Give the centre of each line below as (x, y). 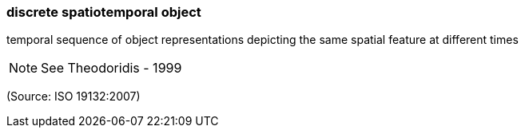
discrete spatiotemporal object (104, 12)
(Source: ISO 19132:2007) (74, 97)
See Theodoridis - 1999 (111, 68)
